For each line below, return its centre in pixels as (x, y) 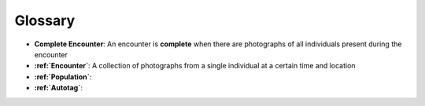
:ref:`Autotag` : (58, 88)
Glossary (45, 20)
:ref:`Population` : (63, 77)
